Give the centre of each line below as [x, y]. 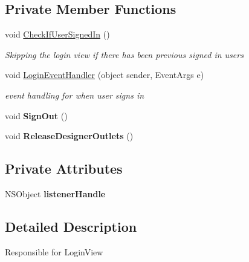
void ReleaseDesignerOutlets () [69, 136]
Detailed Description [71, 226]
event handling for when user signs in [75, 95]
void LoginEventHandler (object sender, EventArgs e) [105, 75]
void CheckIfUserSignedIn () [57, 34]
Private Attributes [64, 169]
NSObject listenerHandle [55, 193]
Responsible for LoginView [54, 251]
